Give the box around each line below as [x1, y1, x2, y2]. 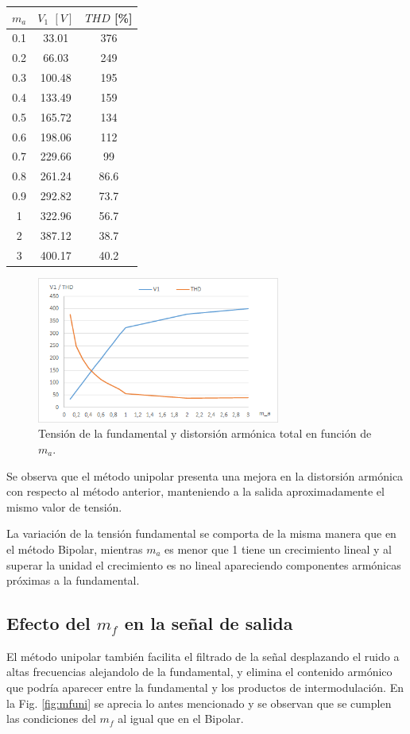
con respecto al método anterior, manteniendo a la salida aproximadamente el [6, 483, 385, 500]
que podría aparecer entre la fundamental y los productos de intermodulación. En [6, 679, 404, 696]
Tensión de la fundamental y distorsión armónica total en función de [38, 425, 372, 442]
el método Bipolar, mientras [6, 540, 143, 557]
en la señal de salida [124, 611, 293, 635]
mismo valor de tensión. [6, 498, 122, 515]
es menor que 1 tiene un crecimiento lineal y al [164, 540, 393, 557]
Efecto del [6, 611, 91, 635]
